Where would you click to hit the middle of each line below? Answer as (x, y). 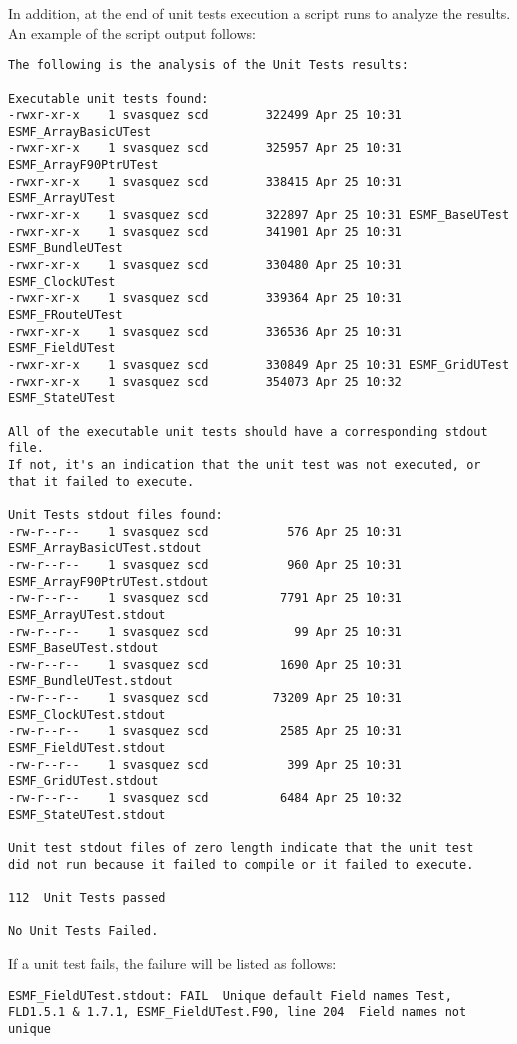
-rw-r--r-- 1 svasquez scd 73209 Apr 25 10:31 (205, 698)
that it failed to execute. (101, 481)
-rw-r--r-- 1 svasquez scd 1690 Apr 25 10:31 (205, 664)
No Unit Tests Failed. (83, 931)
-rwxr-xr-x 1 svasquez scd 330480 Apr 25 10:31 (205, 265)
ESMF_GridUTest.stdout (83, 781)
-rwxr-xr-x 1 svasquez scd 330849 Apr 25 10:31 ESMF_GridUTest (259, 365)
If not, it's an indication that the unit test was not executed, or (244, 464)
